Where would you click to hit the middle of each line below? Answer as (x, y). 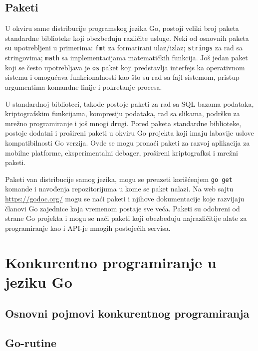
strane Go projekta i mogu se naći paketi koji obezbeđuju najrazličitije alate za (126, 218)
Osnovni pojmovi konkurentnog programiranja (127, 313)
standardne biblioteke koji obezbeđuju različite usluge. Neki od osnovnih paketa (127, 38)
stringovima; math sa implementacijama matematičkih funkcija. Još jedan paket (127, 58)
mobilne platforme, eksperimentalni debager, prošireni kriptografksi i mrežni (122, 152)
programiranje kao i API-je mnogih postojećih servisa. (88, 228)
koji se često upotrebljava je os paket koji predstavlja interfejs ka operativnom (125, 67)
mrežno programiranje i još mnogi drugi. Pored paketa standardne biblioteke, (123, 123)
